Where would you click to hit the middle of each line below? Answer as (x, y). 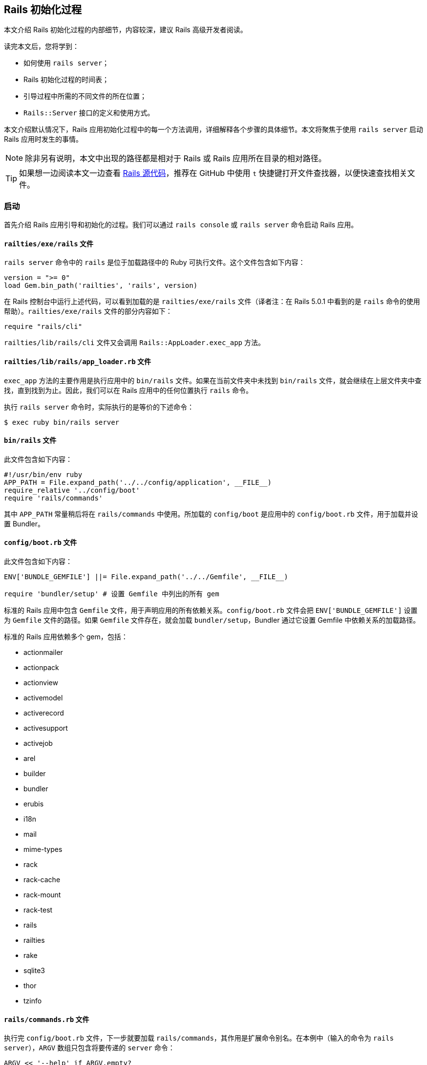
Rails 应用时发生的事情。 (43, 139)
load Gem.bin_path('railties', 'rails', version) (101, 286)
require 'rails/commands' (53, 498)
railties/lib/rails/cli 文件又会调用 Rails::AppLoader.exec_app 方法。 (134, 343)
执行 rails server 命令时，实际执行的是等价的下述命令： (99, 407)
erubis (34, 804)
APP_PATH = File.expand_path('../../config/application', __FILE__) (138, 482)
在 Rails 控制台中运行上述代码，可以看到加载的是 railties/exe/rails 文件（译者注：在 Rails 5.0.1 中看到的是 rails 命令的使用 (212, 302)
